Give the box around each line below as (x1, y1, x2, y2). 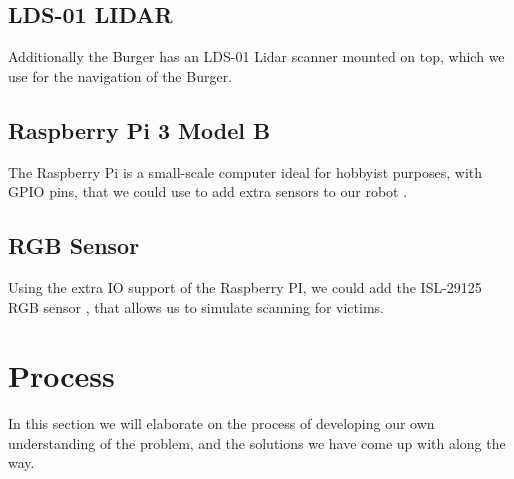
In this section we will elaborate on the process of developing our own (8, 413, 435, 434)
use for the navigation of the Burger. (8, 65, 233, 86)
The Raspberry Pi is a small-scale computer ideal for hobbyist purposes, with (8, 161, 483, 182)
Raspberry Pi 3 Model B (8, 114, 271, 145)
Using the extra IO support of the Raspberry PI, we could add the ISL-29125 (8, 276, 482, 297)
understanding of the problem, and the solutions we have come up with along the (8, 432, 506, 453)
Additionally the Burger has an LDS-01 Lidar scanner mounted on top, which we (8, 46, 505, 67)
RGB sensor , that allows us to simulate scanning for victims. (8, 296, 384, 317)
